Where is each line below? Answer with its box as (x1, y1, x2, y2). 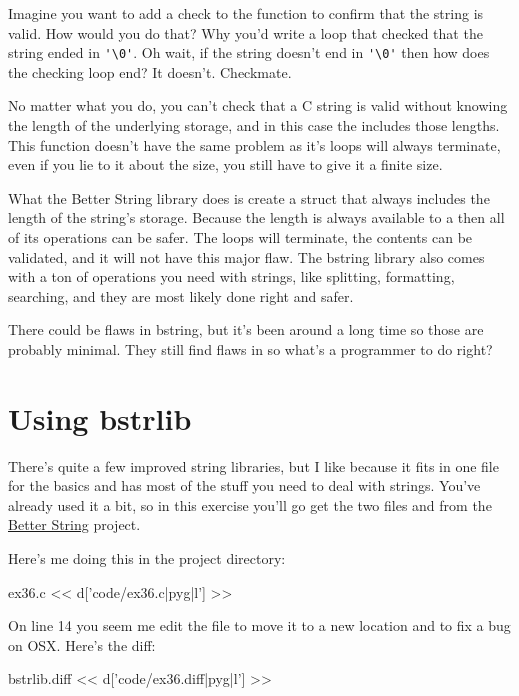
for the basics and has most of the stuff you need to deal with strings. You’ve (8, 475, 481, 496)
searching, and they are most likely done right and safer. (8, 285, 354, 306)
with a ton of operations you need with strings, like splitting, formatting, (8, 266, 455, 287)
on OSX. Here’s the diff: (8, 634, 156, 655)
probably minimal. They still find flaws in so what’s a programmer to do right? (8, 338, 493, 359)
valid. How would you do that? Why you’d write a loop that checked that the (8, 22, 483, 43)
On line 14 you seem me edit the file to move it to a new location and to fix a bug (8, 615, 511, 636)
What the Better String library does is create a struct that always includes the (8, 187, 490, 208)
